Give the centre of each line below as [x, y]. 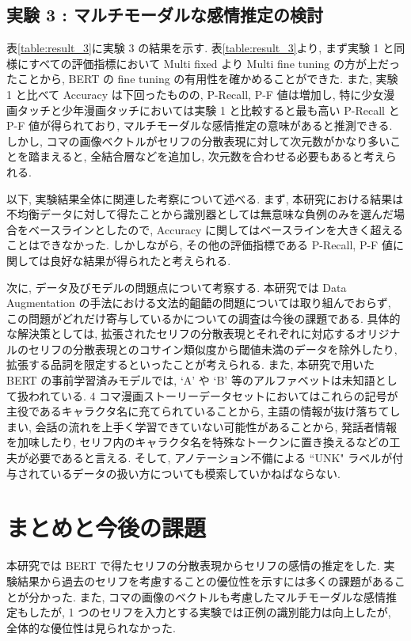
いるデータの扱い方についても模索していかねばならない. [195, 473]
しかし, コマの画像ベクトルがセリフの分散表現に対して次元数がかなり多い [198, 140]
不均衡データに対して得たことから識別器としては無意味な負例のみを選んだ [200, 214]
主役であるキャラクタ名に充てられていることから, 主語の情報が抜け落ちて [198, 411]
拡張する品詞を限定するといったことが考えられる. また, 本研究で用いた [191, 364]
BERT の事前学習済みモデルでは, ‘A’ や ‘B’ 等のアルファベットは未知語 [191, 380]
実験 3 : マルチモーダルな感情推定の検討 [165, 15]
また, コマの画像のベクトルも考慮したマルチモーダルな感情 [233, 596]
